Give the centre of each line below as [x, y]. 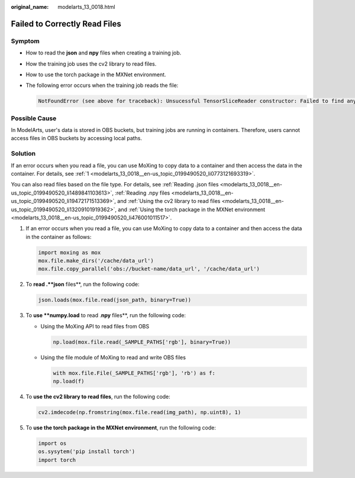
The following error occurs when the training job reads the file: [102, 85]
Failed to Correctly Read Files [66, 24]
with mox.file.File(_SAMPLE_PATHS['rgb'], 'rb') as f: [134, 373]
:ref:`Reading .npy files [142, 193]
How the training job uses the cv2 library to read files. [91, 64]
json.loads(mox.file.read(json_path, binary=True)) [115, 300]
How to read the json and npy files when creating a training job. [104, 53]
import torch [57, 460]
